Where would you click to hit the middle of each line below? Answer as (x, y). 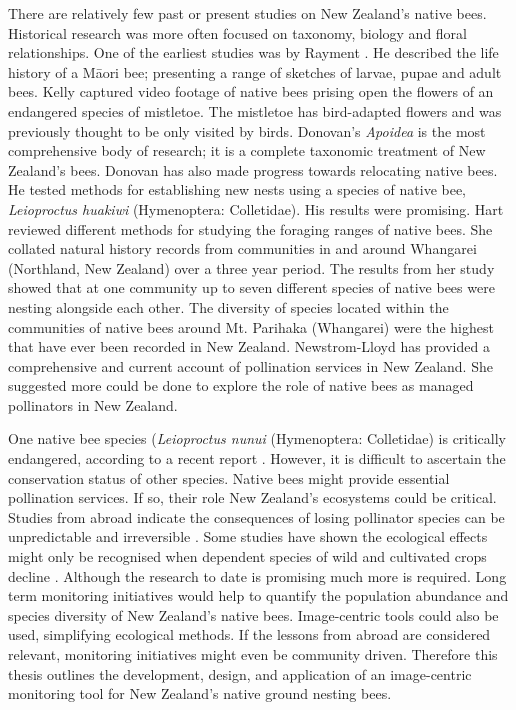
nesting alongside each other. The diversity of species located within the (228, 306)
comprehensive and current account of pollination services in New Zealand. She (250, 365)
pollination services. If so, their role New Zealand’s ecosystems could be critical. (252, 497)
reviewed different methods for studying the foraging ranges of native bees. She (250, 228)
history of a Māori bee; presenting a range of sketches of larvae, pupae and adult (255, 71)
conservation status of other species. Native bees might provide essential (229, 477)
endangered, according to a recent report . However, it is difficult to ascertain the (257, 458)
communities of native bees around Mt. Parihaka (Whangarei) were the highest (251, 326)
